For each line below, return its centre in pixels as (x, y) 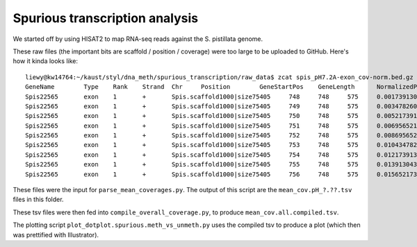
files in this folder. (38, 199)
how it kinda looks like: (45, 61)
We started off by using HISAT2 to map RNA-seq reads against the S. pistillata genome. (138, 39)
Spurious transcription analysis (106, 18)
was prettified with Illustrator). (56, 235)
